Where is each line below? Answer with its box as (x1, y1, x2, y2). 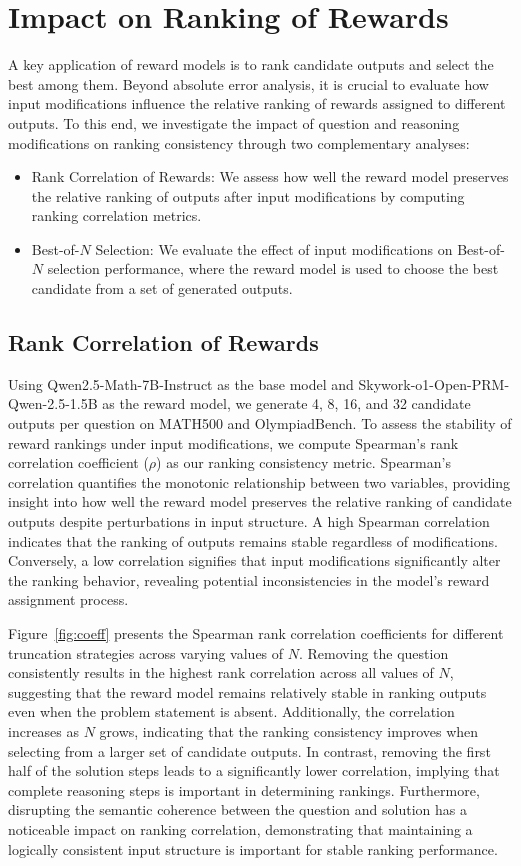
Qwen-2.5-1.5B (8, 393, 98, 414)
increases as (8, 720, 80, 741)
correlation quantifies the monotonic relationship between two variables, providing (8, 471, 511, 492)
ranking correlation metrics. (31, 205, 202, 226)
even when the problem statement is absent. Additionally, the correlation (8, 701, 455, 722)
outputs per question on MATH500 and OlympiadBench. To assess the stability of (8, 413, 512, 434)
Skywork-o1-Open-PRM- (358, 373, 510, 394)
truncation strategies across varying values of (8, 642, 284, 663)
